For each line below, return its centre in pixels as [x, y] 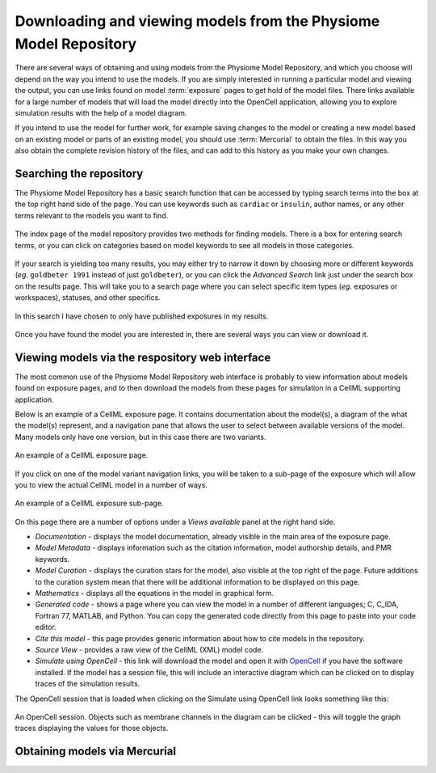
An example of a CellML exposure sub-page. [89, 503]
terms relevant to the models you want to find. [92, 215]
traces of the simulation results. [88, 684]
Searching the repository [79, 173]
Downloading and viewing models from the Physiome [197, 21]
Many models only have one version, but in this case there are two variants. [140, 437]
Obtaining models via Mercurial [96, 752]
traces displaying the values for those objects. [92, 729]
